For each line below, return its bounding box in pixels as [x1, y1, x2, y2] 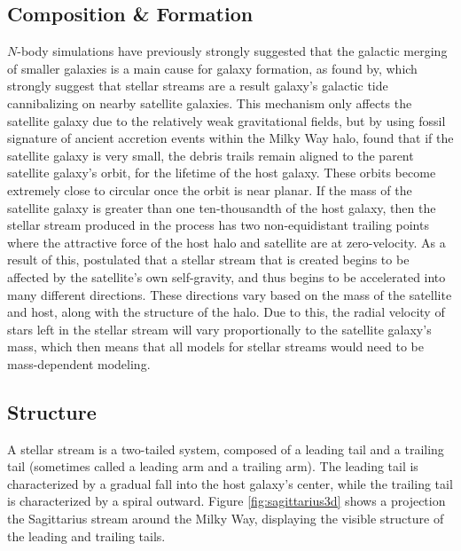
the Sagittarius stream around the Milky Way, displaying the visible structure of [7, 509, 444, 528]
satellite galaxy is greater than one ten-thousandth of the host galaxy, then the [7, 198, 436, 216]
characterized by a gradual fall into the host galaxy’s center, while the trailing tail [7, 474, 453, 492]
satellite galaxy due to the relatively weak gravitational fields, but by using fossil [7, 111, 446, 130]
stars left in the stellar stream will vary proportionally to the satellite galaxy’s [7, 319, 432, 338]
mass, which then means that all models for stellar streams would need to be [7, 337, 424, 356]
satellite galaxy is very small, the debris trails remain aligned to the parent [7, 146, 414, 164]
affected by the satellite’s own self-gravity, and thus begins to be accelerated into [7, 267, 446, 286]
